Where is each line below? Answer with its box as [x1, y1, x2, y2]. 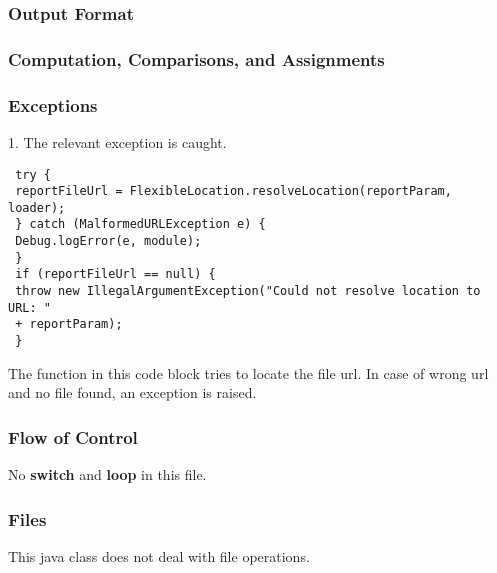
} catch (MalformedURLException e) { [15, 217, 266, 232]
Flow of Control [8, 424, 138, 449]
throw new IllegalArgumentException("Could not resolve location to [15, 284, 481, 299]
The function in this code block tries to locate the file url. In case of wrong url [8, 362, 489, 383]
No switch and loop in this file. [8, 464, 207, 485]
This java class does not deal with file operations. [8, 545, 310, 566]
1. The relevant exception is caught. [8, 131, 227, 152]
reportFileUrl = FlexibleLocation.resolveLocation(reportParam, [15, 184, 452, 199]
